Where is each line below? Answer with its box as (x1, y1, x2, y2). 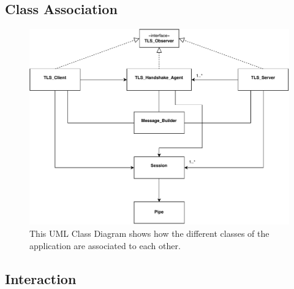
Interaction (5, 269, 77, 288)
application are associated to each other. (29, 239, 181, 252)
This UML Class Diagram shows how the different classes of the (29, 227, 269, 240)
